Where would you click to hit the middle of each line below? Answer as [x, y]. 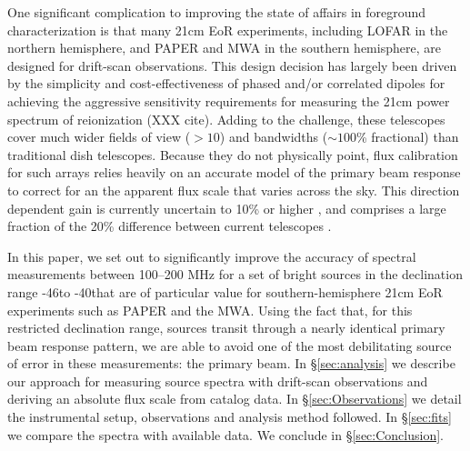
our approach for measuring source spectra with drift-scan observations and [218, 381]
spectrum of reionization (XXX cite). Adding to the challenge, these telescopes [226, 119]
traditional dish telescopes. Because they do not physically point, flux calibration [233, 154]
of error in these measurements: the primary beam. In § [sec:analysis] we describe [231, 363]
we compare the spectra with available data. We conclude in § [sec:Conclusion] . [225, 434]
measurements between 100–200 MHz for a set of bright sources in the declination [235, 274]
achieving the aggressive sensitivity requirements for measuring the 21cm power [229, 100]
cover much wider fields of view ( [99, 137]
